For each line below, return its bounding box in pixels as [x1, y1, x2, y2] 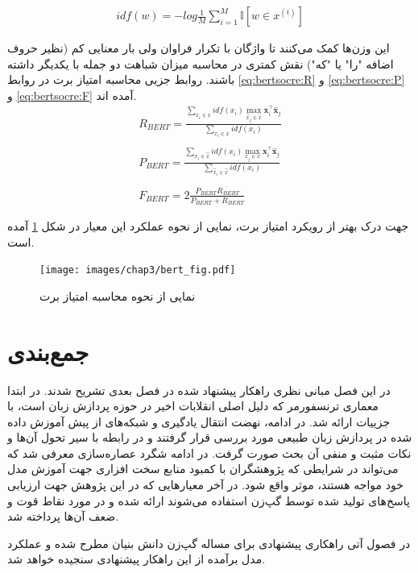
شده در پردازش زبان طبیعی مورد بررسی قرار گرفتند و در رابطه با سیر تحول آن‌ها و [7, 429, 412, 446]
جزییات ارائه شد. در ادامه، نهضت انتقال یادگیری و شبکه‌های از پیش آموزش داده [7, 413, 391, 430]
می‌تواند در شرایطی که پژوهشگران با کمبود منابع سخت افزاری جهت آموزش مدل [7, 460, 399, 477]
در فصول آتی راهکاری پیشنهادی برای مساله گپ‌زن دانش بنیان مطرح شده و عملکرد [7, 534, 411, 551]
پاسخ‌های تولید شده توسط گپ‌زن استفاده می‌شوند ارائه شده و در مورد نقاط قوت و [7, 492, 410, 509]
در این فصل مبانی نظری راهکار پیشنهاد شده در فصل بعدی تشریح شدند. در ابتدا [7, 381, 391, 398]
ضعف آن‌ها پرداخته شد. [7, 508, 119, 525]
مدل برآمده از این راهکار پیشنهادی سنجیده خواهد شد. [7, 550, 266, 567]
